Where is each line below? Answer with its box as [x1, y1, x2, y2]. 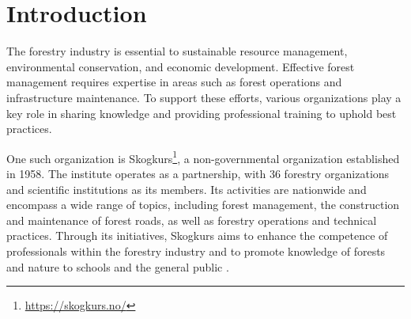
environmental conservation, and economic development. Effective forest [6, 58, 355, 74]
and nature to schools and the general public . [6, 258, 229, 275]
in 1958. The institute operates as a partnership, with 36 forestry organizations [6, 165, 390, 181]
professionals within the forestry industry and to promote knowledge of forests [6, 242, 386, 259]
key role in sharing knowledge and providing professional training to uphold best [6, 104, 397, 121]
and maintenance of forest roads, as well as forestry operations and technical [6, 211, 377, 228]
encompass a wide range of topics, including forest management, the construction [6, 196, 400, 213]
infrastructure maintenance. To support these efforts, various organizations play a [6, 89, 402, 105]
